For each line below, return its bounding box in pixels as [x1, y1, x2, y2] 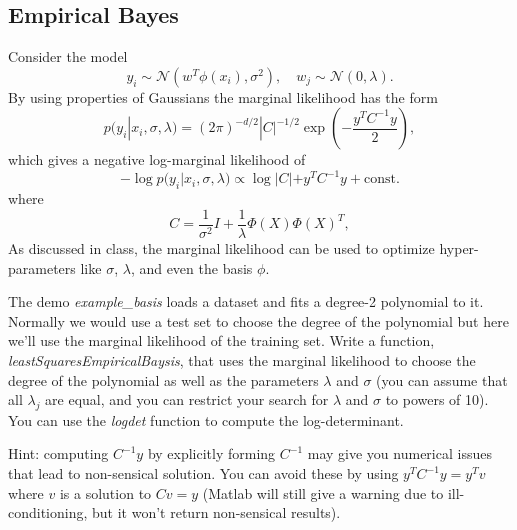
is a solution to [59, 482, 152, 503]
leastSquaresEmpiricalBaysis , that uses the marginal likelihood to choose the [8, 349, 476, 370]
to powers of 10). [385, 389, 489, 410]
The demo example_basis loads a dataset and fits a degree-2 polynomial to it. [8, 291, 484, 312]
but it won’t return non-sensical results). [92, 502, 341, 523]
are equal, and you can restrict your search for [45, 389, 329, 410]
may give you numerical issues [307, 443, 492, 464]
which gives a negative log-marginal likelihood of [8, 149, 306, 170]
